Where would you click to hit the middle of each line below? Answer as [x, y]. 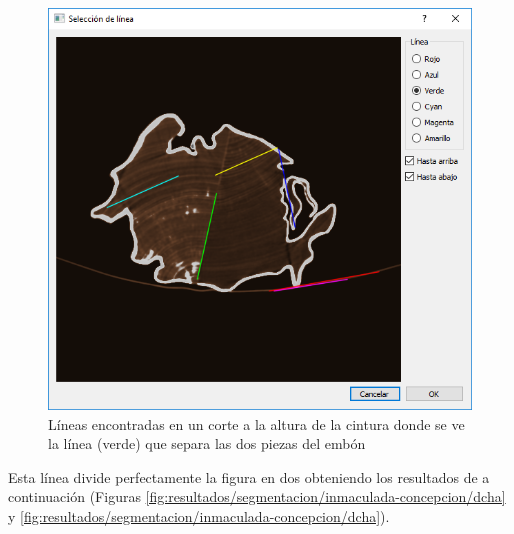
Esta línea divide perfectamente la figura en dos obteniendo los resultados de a [249, 476]
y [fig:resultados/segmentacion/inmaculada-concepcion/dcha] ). [199, 515]
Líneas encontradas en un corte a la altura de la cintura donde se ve [256, 423]
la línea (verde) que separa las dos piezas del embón [207, 443]
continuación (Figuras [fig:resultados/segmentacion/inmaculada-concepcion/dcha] [257, 496]
